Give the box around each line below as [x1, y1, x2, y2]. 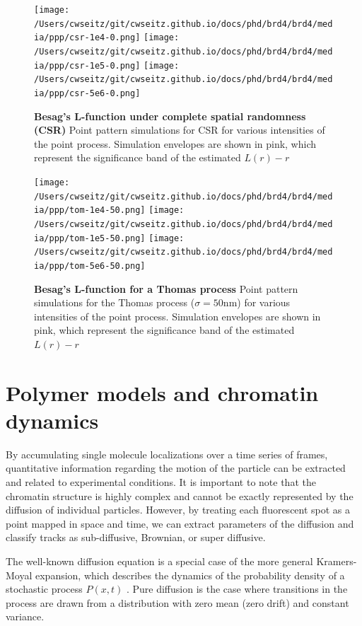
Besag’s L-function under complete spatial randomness [34, 108, 306, 123]
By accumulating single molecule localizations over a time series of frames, [6, 446, 328, 461]
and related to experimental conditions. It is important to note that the [6, 475, 316, 489]
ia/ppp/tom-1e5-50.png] [34, 233, 146, 243]
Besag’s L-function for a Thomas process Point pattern [34, 281, 298, 296]
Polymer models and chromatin [6, 378, 319, 407]
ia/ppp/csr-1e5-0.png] [34, 60, 141, 71]
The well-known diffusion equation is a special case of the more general [6, 554, 313, 568]
